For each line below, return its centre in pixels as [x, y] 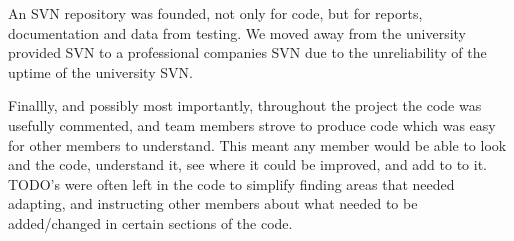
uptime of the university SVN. [100, 71]
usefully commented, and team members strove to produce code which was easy [252, 124]
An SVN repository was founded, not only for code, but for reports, [215, 13]
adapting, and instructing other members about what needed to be [213, 203]
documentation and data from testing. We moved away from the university [237, 32]
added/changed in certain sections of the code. [150, 222]
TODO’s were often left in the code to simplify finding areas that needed [231, 183]
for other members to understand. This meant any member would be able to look [257, 144]
